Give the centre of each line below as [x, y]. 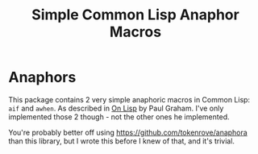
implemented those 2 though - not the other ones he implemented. [119, 117]
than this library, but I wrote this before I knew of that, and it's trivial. [122, 141]
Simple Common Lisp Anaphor [135, 15]
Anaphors [42, 77]
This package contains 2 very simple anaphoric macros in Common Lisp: [129, 99]
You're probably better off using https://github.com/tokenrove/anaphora [128, 132]
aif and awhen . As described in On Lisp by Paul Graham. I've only [116, 108]
